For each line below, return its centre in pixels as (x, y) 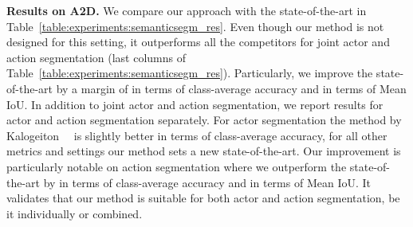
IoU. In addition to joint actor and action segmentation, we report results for (195, 104)
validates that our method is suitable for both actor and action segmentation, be (203, 198)
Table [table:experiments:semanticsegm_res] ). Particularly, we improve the (190, 73)
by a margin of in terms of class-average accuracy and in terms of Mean (231, 88)
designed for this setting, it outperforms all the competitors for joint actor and (198, 42)
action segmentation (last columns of (96, 57)
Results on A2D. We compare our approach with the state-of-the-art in (187, 10)
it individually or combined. (75, 213)
